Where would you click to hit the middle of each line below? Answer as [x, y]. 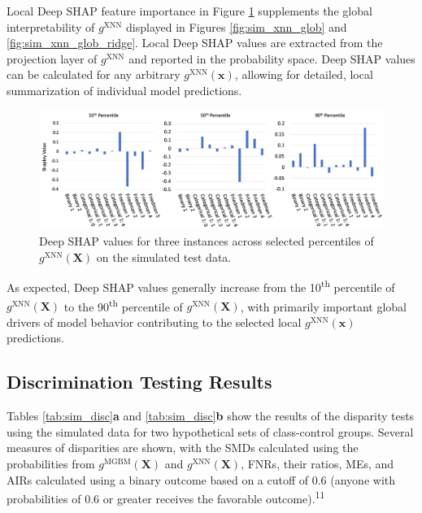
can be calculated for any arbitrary [94, 74]
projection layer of [52, 58]
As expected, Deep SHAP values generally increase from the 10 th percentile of [201, 286]
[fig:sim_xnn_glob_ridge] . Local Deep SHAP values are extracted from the [195, 43]
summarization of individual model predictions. [124, 90]
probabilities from [51, 463]
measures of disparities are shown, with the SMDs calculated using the [183, 448]
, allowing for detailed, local [304, 74]
